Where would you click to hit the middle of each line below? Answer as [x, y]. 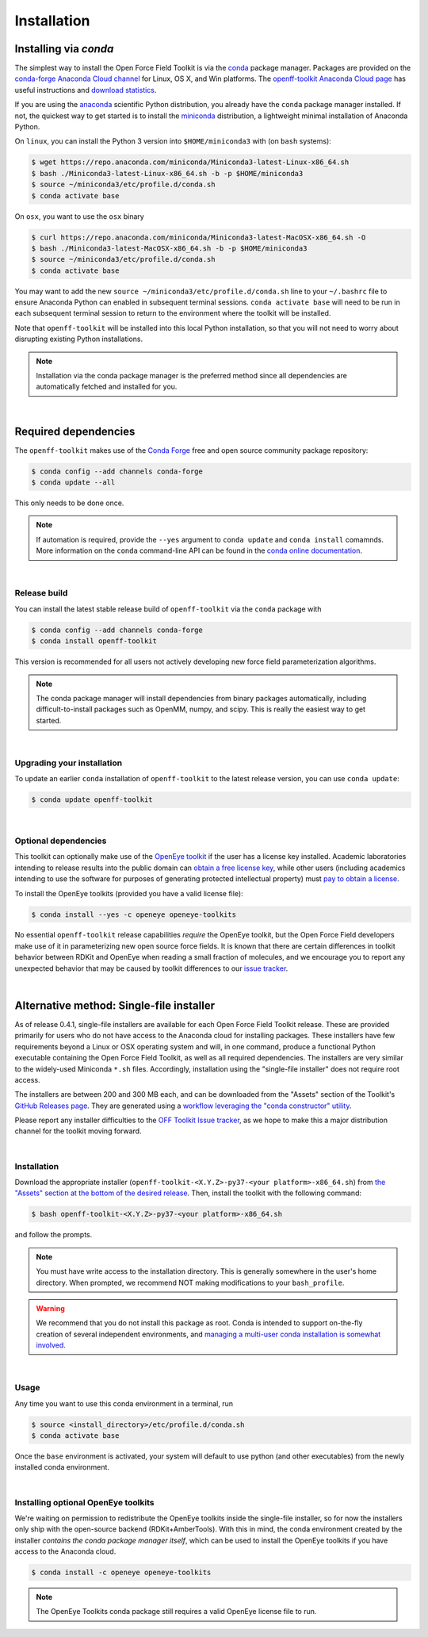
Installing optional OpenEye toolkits [84, 1502]
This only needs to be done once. [69, 503]
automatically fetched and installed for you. [107, 387]
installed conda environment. [62, 1467]
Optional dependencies [61, 841]
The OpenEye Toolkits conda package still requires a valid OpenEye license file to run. [176, 1612]
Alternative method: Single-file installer [115, 1005]
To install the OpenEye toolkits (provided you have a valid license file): [129, 893]
